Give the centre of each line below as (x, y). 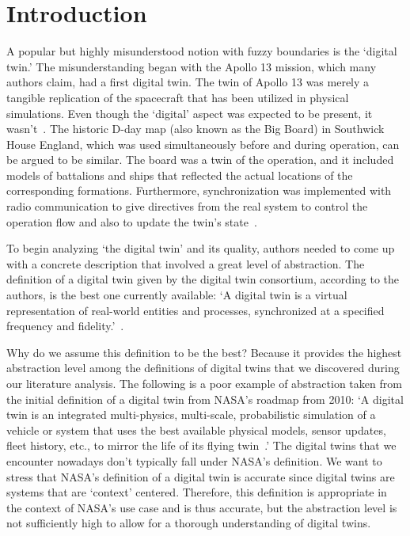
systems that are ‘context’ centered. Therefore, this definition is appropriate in (197, 492)
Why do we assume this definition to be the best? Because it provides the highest (204, 352)
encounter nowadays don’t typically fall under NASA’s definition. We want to (194, 460)
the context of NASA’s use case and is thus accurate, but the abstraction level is (202, 507)
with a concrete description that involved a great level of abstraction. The (186, 263)
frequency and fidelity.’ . (65, 326)
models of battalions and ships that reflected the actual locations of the (180, 175)
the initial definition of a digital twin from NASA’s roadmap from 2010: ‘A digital (205, 399)
